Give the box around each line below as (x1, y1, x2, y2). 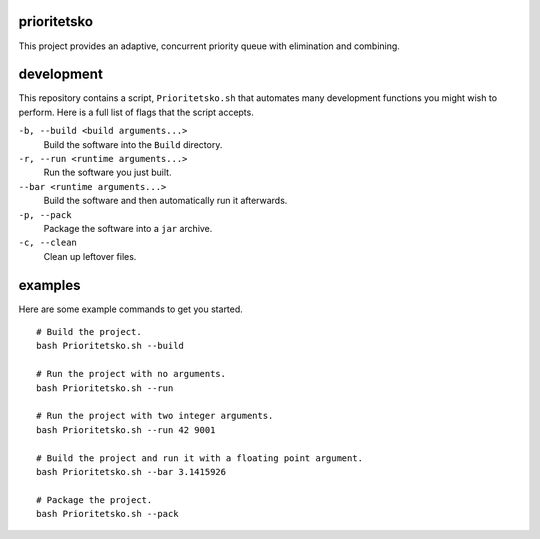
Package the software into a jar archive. (43, 222, 213, 234)
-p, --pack (18, 209, 72, 220)
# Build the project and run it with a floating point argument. (36, 452, 364, 464)
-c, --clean (18, 237, 77, 249)
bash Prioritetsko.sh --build (36, 340, 185, 352)
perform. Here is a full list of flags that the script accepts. (18, 106, 254, 118)
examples (18, 276, 81, 294)
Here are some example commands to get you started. (18, 303, 244, 315)
